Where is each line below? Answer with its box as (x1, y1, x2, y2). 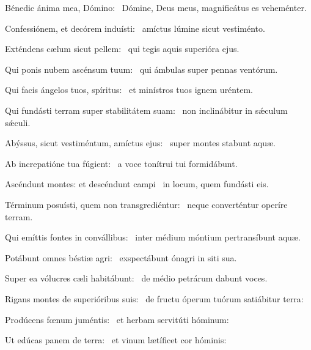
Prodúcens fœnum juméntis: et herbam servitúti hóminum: (5, 313, 229, 326)
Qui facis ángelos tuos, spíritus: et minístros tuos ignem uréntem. (5, 83, 253, 96)
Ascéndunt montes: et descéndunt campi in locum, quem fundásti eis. (5, 177, 269, 190)
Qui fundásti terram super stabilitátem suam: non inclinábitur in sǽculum (5, 103, 288, 116)
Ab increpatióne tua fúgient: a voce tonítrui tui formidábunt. (5, 157, 238, 169)
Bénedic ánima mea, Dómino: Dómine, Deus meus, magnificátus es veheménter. (5, 1, 307, 13)
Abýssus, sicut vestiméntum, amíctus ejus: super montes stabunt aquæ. (5, 136, 276, 149)
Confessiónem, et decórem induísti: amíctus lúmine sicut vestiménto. (5, 21, 265, 34)
